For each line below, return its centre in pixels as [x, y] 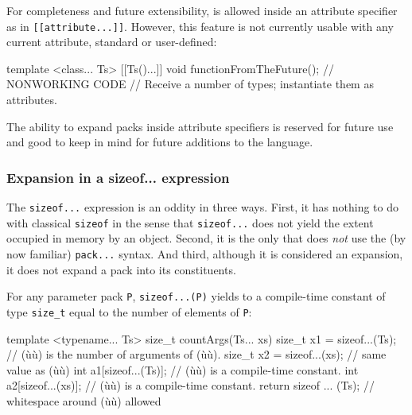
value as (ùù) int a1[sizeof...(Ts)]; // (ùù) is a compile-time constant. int [183, 369]
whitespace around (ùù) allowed [84, 400]
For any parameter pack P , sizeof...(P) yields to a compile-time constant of [196, 296]
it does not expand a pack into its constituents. [121, 269]
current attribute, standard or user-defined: [112, 42]
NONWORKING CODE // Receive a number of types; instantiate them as [190, 84]
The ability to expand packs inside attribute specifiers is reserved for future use [200, 126]
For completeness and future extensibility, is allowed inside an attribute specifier [202, 10]
